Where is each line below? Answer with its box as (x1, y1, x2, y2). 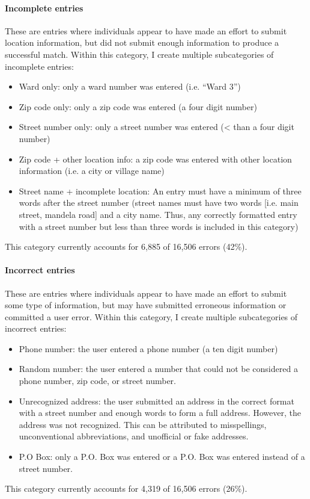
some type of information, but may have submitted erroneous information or (5, 299, 287, 311)
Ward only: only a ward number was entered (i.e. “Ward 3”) (19, 80, 241, 93)
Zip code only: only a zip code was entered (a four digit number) (19, 100, 257, 113)
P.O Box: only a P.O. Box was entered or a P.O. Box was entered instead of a (19, 450, 305, 463)
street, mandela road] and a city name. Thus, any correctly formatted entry (19, 208, 297, 220)
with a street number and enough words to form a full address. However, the (19, 406, 301, 419)
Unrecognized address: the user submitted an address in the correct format (19, 394, 294, 407)
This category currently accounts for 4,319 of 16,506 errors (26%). (5, 482, 248, 495)
